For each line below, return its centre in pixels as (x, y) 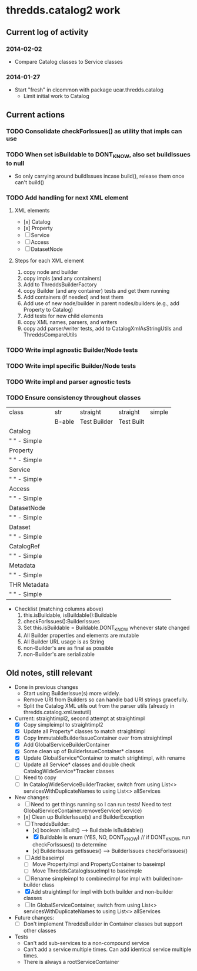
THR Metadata (29, 585)
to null (15, 163)
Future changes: (34, 917)
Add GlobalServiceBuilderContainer (66, 745)
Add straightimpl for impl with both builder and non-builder (102, 891)
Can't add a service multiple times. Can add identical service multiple (107, 949)
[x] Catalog (37, 222)
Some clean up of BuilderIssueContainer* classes (84, 751)
